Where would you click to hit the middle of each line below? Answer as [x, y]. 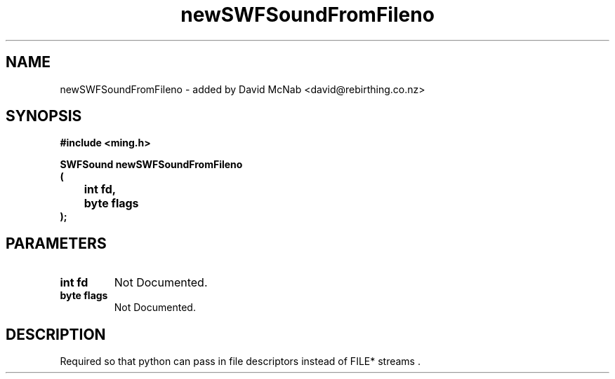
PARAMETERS [56, 243]
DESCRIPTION [56, 334]
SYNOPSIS [44, 116]
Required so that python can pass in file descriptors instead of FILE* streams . [240, 361]
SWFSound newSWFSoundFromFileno [151, 165]
